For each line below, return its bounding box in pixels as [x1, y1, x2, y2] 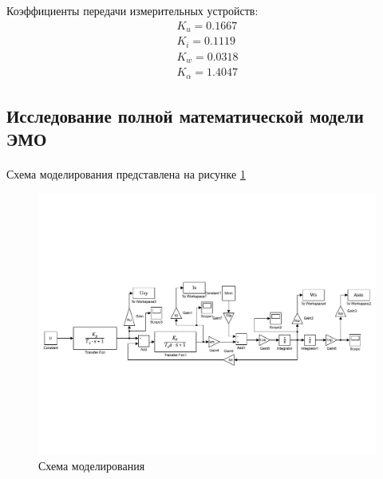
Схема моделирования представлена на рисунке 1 [6, 166, 246, 183]
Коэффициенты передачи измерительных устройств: [6, 2, 259, 18]
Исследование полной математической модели [6, 103, 364, 128]
